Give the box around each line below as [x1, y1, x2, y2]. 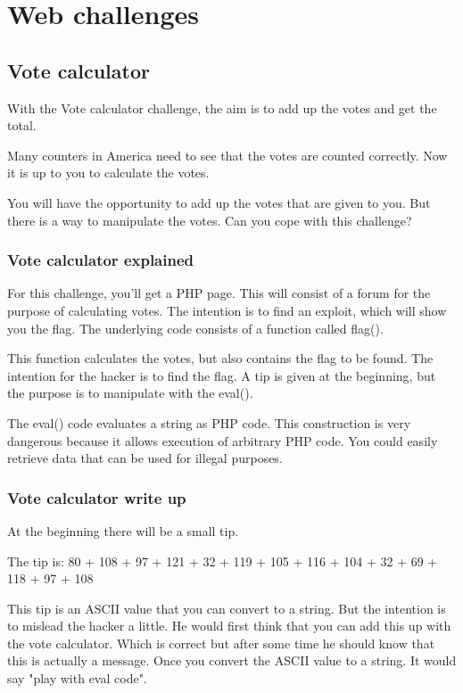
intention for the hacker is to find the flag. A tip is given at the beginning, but [7, 366, 436, 384]
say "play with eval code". [7, 669, 147, 688]
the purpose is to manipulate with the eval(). [7, 384, 253, 402]
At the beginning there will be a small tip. [7, 521, 239, 540]
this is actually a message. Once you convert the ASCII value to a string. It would [7, 651, 457, 670]
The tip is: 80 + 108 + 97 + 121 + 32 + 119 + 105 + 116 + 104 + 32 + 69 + [7, 551, 438, 570]
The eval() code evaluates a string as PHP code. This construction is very [7, 413, 411, 432]
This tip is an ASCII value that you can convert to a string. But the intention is [7, 598, 446, 617]
